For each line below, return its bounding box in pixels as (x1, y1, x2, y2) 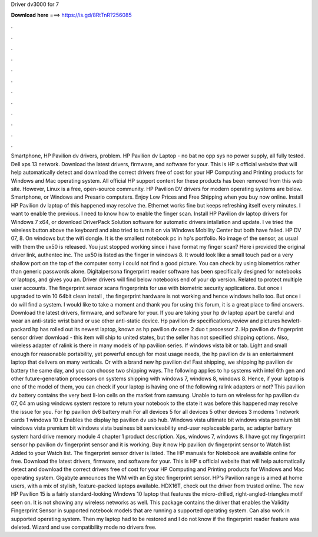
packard (11, 325, 31, 332)
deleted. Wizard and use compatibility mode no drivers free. (11, 523, 157, 531)
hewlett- (281, 317, 302, 324)
